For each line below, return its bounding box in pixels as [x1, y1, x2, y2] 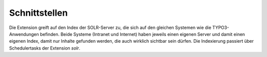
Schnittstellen [9, 7, 68, 18]
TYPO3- [212, 25, 229, 30]
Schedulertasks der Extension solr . [9, 45, 81, 51]
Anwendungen [9, 31, 39, 37]
